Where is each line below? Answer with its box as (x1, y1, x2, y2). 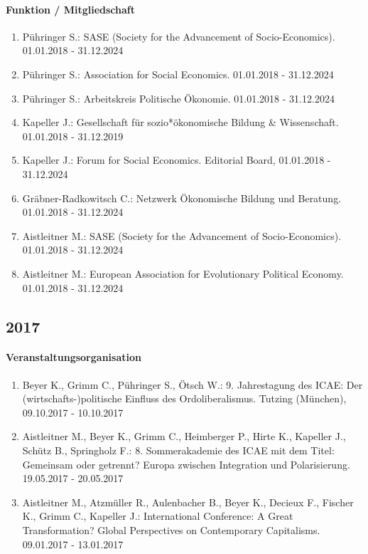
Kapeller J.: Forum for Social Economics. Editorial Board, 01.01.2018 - (22, 152, 331, 167)
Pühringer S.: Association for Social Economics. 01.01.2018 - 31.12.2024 (22, 66, 334, 81)
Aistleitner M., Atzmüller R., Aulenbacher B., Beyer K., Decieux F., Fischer (22, 494, 354, 509)
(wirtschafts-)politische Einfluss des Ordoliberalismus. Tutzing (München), (22, 391, 347, 406)
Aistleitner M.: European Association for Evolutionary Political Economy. (22, 266, 344, 281)
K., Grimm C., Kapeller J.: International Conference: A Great (22, 508, 293, 523)
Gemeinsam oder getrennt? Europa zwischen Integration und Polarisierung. (22, 456, 350, 471)
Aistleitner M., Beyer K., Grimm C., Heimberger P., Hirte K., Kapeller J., (22, 429, 346, 444)
